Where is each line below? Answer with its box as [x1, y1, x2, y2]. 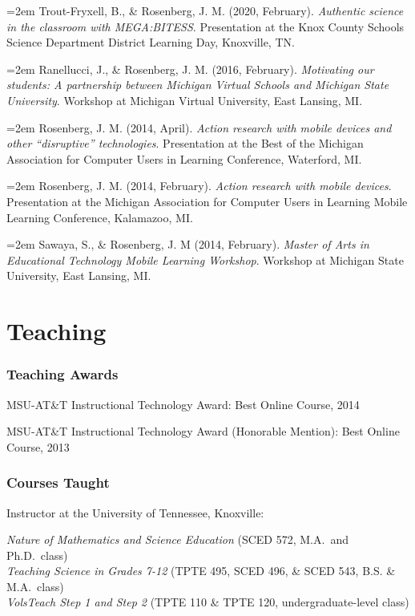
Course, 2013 [6, 438, 70, 455]
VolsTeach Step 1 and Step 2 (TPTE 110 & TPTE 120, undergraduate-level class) [6, 594, 409, 610]
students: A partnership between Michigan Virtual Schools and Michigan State [6, 76, 389, 93]
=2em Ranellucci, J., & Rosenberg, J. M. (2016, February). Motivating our [6, 60, 374, 77]
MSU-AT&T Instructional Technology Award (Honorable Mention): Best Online [6, 423, 400, 440]
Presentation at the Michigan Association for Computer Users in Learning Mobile [6, 192, 408, 209]
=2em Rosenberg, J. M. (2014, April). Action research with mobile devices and [6, 119, 392, 136]
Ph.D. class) [6, 546, 68, 563]
